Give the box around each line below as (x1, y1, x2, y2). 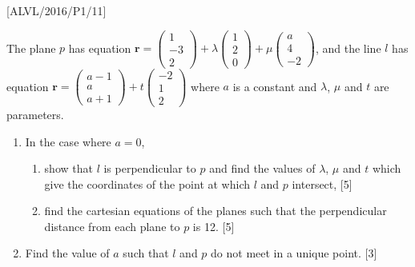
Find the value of (25, 245, 110, 261)
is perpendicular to (103, 160, 196, 177)
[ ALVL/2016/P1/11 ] (6, 2, 107, 18)
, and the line (315, 39, 381, 56)
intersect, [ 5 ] (292, 175, 353, 192)
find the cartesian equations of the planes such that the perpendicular (44, 202, 387, 219)
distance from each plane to (44, 217, 180, 234)
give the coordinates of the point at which (44, 175, 250, 192)
